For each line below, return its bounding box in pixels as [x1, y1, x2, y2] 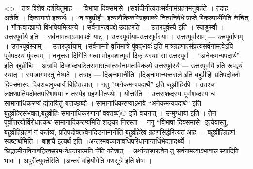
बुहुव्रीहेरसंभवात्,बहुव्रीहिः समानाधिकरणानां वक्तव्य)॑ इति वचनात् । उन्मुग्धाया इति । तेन [4, 107, 216, 118]
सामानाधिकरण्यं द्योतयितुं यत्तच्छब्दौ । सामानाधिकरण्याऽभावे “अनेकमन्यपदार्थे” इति [4, 98, 201, 108]
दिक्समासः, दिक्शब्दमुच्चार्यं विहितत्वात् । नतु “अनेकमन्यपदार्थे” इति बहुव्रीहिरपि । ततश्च [4, 79, 215, 89]
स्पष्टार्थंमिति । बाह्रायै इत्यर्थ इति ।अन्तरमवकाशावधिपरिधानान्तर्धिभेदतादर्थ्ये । [4, 136, 191, 146]
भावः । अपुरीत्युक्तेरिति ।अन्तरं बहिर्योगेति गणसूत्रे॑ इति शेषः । [4, 155, 152, 165]
